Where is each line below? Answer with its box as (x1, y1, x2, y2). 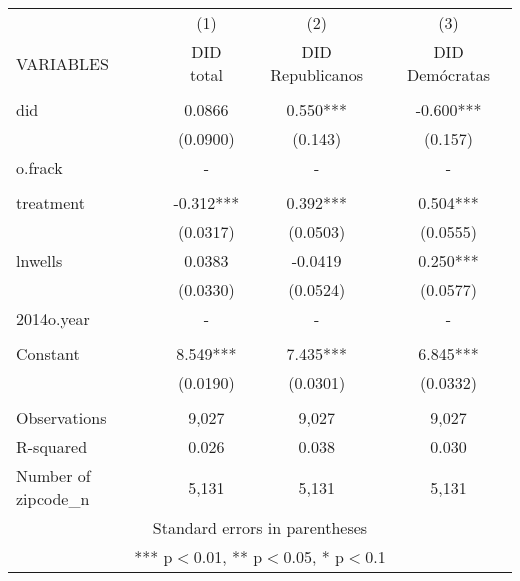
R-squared (16, 435, 88, 458)
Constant (16, 342, 80, 365)
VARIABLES (16, 51, 109, 75)
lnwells (16, 249, 63, 272)
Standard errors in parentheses (152, 516, 368, 539)
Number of (16, 464, 91, 487)
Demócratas (407, 63, 491, 86)
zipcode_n (16, 487, 90, 510)
